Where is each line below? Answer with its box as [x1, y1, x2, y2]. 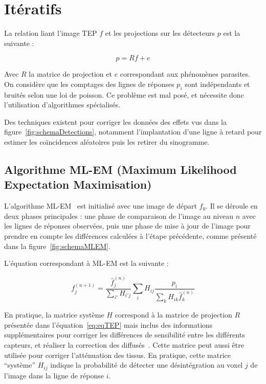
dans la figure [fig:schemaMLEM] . [4, 240, 110, 251]
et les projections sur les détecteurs [105, 28, 215, 38]
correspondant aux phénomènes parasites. [120, 69, 251, 79]
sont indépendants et [185, 78, 250, 89]
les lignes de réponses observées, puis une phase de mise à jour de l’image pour [4, 220, 251, 231]
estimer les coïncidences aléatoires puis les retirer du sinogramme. [4, 137, 210, 147]
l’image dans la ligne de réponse [4, 370, 104, 380]
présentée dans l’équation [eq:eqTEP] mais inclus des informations [4, 319, 213, 330]
